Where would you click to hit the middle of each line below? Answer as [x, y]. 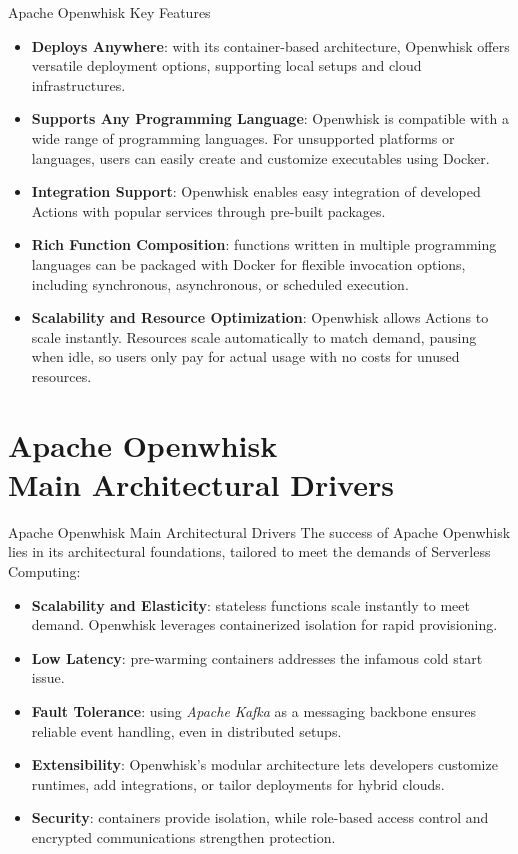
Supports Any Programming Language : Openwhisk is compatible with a [270, 118]
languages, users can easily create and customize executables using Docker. [260, 157]
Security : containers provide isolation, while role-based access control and [260, 817]
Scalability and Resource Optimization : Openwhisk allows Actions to [260, 317]
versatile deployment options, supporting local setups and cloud [226, 65]
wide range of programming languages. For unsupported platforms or [243, 137]
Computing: [44, 571]
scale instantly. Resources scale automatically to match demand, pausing [254, 336]
